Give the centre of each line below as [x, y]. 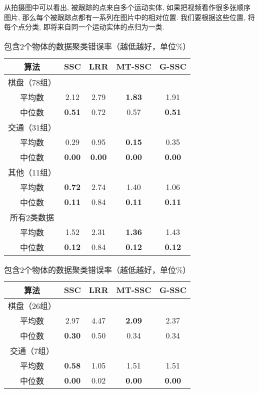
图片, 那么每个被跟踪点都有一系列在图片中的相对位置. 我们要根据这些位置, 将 [129, 17]
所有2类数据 [32, 217]
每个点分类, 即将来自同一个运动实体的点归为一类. [84, 27]
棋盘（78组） [32, 82]
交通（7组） [32, 350]
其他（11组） [32, 172]
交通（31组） [32, 127]
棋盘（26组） [32, 305]
